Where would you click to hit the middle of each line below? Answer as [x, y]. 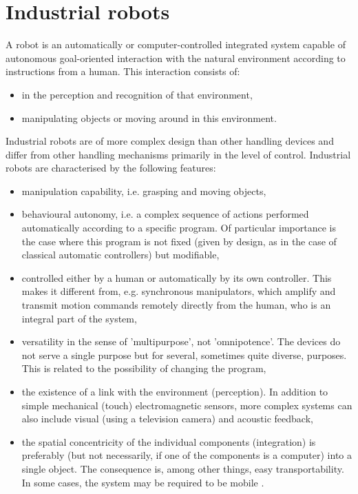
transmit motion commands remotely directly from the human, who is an [176, 305]
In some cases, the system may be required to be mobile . [143, 482]
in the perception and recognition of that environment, [137, 94]
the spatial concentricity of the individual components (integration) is [169, 441]
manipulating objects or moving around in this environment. [149, 117]
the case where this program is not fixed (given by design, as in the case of [179, 241]
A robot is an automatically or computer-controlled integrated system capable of [176, 44]
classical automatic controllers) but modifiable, [120, 255]
